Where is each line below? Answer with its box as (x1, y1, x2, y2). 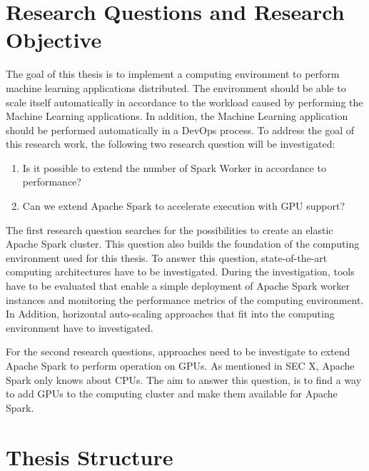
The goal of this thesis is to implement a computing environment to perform (6, 66, 340, 81)
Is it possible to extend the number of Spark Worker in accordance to (22, 160, 326, 175)
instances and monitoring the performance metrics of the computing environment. (6, 292, 364, 307)
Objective (6, 25, 102, 54)
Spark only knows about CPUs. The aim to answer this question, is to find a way (6, 372, 362, 387)
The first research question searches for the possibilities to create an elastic (6, 222, 333, 237)
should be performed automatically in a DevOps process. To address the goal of (6, 122, 355, 137)
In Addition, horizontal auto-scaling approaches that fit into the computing (6, 306, 335, 321)
